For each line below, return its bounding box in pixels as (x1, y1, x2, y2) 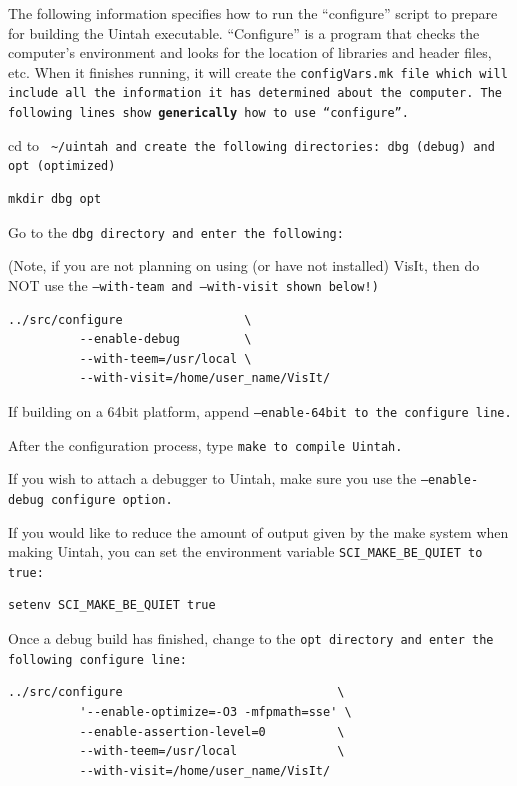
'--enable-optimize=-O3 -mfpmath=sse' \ (79, 704, 352, 719)
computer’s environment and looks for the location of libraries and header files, (8, 42, 492, 63)
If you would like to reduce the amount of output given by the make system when (8, 521, 509, 542)
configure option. (50, 492, 173, 507)
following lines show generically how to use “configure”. (8, 106, 409, 121)
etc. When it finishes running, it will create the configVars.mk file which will (8, 61, 508, 82)
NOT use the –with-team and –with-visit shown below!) (8, 274, 379, 295)
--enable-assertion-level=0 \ (79, 724, 345, 739)
